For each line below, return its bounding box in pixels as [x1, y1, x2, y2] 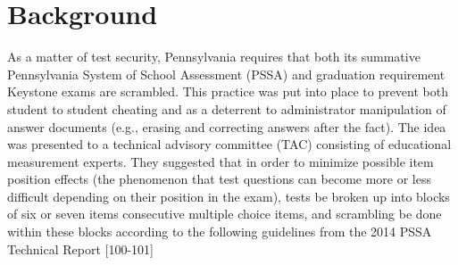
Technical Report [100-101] [7, 239, 154, 258]
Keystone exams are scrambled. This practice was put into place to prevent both [7, 82, 448, 101]
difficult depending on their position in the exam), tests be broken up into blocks [7, 186, 450, 205]
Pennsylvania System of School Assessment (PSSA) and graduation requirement [7, 64, 446, 83]
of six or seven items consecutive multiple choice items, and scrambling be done [7, 204, 442, 223]
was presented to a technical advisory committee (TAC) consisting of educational [7, 135, 452, 153]
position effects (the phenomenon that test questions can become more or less [7, 170, 431, 188]
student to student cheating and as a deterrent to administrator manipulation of [7, 99, 446, 118]
